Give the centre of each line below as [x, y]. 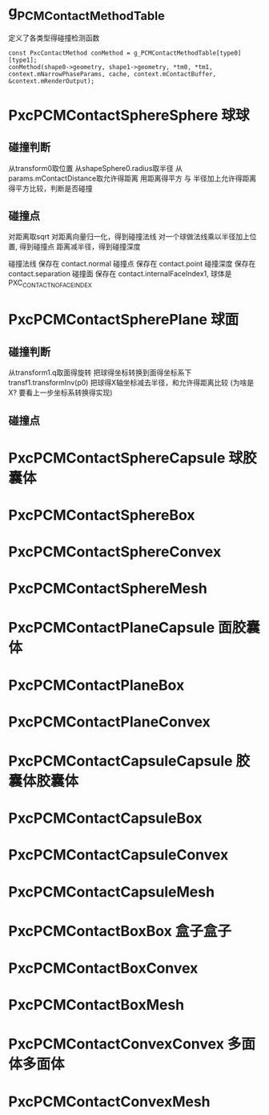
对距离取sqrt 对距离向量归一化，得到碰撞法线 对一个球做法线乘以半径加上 [129, 237]
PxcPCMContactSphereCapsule [117, 458]
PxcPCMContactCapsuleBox [105, 818]
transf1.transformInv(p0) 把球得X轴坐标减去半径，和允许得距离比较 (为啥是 [131, 383]
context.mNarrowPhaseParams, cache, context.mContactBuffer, [112, 74]
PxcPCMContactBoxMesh [96, 1005]
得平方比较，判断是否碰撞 [50, 188]
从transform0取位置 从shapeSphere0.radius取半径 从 [95, 168]
